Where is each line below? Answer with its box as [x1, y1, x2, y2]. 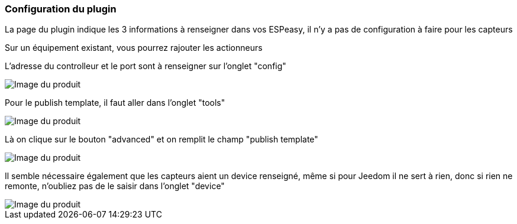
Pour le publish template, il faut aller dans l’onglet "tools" [5, 98, 225, 108]
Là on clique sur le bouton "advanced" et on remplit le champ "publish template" [5, 134, 318, 145]
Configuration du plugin [5, 3, 117, 15]
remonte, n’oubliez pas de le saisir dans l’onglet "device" [5, 181, 225, 191]
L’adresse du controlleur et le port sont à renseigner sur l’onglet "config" [5, 61, 286, 72]
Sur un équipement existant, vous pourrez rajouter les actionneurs [5, 43, 263, 53]
